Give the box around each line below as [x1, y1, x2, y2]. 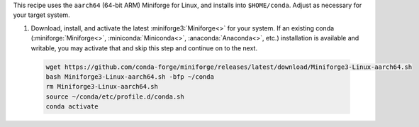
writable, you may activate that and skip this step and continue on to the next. [30, 43, 258, 53]
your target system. [13, 11, 70, 19]
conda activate [45, 103, 99, 111]
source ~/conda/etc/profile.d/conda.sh [45, 92, 184, 101]
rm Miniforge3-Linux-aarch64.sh [45, 82, 159, 91]
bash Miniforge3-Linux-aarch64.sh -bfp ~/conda [45, 72, 214, 81]
